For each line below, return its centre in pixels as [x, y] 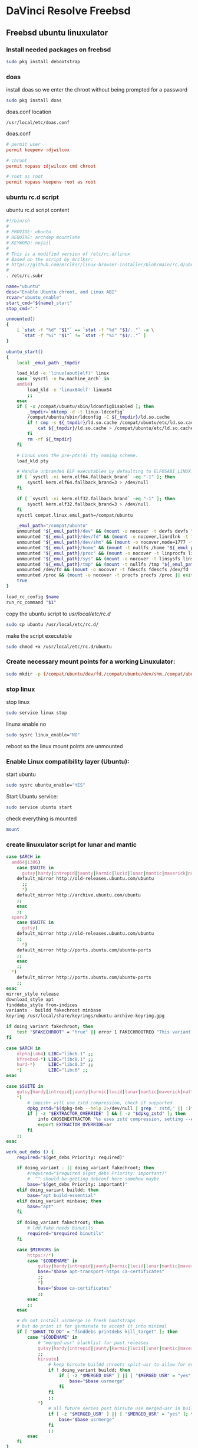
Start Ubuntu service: [32, 796]
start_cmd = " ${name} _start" [39, 303]
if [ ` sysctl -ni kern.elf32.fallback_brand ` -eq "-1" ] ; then [96, 498]
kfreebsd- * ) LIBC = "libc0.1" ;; [55, 1059]
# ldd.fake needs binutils [60, 1228]
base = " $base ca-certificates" [75, 1288]
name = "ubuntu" [24, 287]
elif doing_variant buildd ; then [58, 1190]
